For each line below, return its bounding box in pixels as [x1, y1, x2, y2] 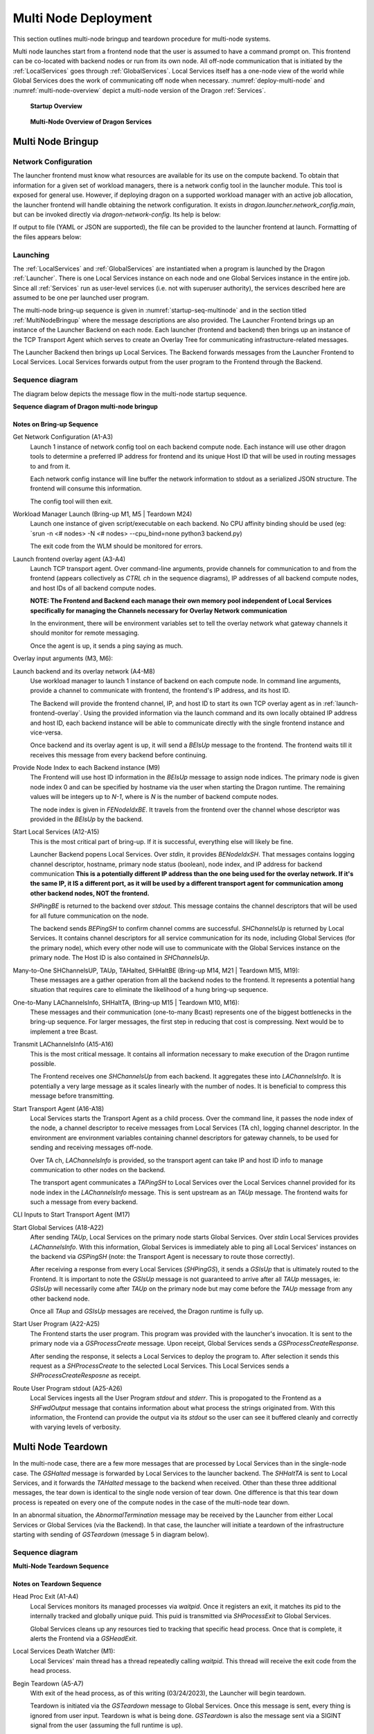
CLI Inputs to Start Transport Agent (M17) [12, 1210, 131, 1219]
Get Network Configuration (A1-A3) [12, 433, 114, 441]
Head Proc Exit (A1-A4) [12, 1593, 79, 1601]
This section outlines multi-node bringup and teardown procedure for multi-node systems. [12, 35, 271, 43]
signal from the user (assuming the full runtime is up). [30, 1721, 183, 1730]
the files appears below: [12, 232, 82, 241]
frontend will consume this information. [30, 484, 142, 492]
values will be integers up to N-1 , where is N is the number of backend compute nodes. [30, 793, 278, 801]
